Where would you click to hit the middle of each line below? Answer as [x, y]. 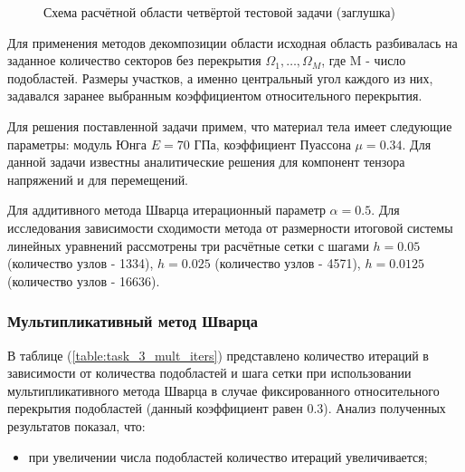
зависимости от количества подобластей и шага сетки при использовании [209, 373]
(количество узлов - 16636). [84, 280]
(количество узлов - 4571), [288, 263]
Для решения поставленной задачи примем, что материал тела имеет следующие [230, 125]
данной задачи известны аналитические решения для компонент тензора [206, 162]
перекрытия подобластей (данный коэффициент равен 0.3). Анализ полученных [227, 408]
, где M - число [364, 60]
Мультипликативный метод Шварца [133, 321]
